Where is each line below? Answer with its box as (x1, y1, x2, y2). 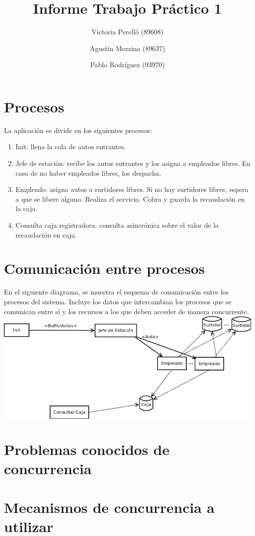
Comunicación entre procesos (4, 258, 205, 278)
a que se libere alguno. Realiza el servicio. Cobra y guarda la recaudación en (15, 193, 245, 204)
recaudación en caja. (15, 229, 77, 240)
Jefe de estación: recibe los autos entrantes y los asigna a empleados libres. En (15, 158, 251, 168)
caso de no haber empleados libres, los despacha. (15, 167, 161, 178)
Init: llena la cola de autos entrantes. (15, 141, 126, 152)
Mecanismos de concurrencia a (4, 497, 215, 517)
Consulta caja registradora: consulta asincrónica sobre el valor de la (15, 220, 219, 230)
